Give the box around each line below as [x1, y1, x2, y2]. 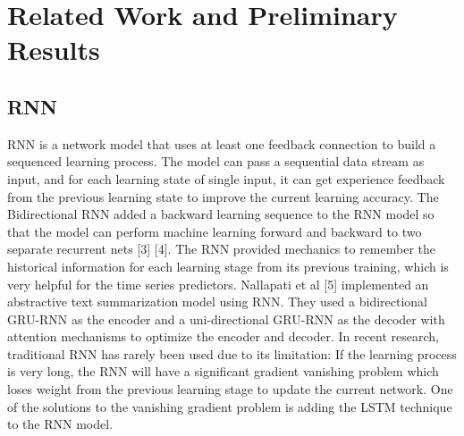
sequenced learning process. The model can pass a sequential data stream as [7, 152, 425, 171]
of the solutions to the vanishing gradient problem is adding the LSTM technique [7, 397, 452, 415]
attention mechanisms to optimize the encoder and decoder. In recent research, [7, 327, 439, 346]
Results [7, 31, 100, 68]
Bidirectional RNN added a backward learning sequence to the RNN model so [7, 205, 434, 223]
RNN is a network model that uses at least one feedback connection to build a [7, 134, 436, 153]
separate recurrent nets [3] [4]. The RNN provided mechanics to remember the [7, 239, 435, 258]
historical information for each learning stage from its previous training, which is [7, 256, 449, 275]
